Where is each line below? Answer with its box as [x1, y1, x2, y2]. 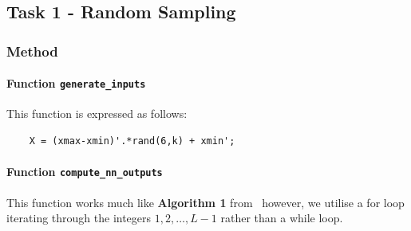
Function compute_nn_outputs [6, 163, 163, 180]
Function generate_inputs [6, 75, 146, 92]
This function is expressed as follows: [6, 105, 188, 122]
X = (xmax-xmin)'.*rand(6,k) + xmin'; [29, 135, 235, 147]
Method [6, 41, 58, 61]
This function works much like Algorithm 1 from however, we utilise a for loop [6, 194, 405, 210]
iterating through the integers [6, 209, 152, 226]
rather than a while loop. [220, 209, 343, 226]
